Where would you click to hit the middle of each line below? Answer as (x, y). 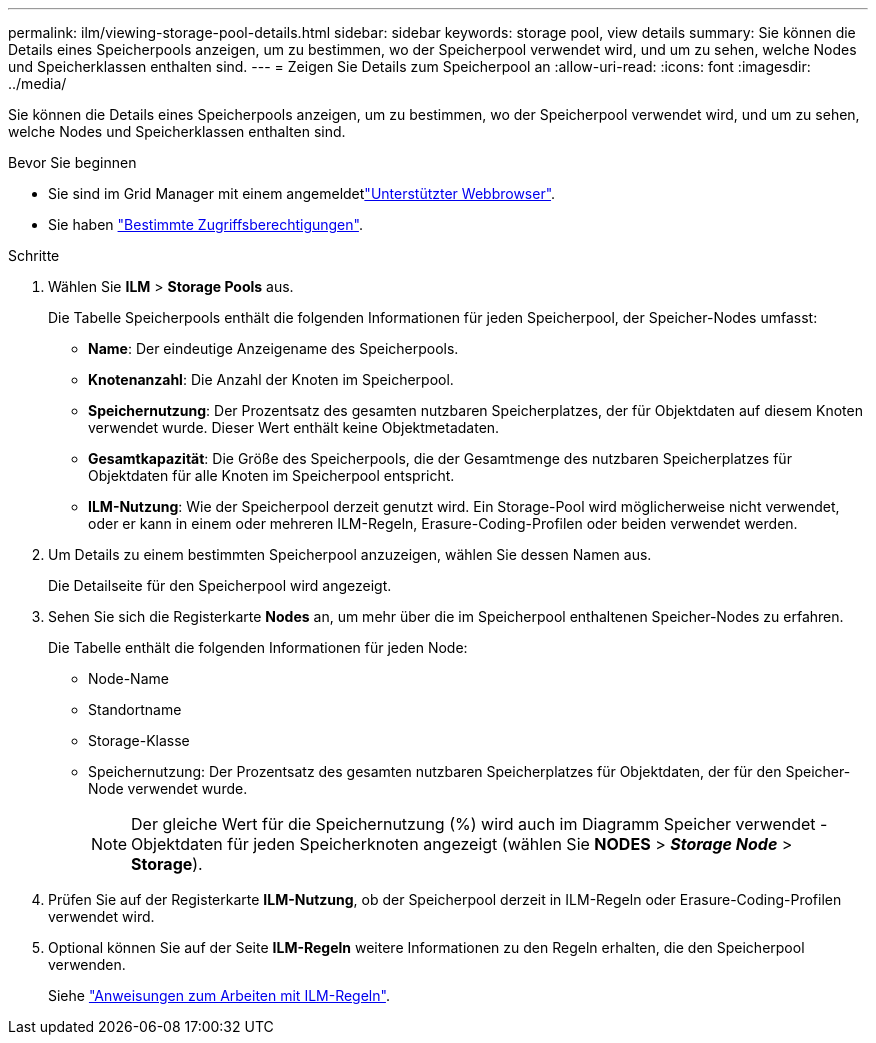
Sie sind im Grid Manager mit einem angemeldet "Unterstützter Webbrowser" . (302, 193)
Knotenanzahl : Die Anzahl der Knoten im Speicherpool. (271, 379)
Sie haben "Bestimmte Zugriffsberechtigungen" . (205, 224)
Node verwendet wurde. (168, 788)
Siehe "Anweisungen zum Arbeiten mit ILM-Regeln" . (219, 995)
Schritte (34, 255)
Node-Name (128, 678)
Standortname (135, 709)
